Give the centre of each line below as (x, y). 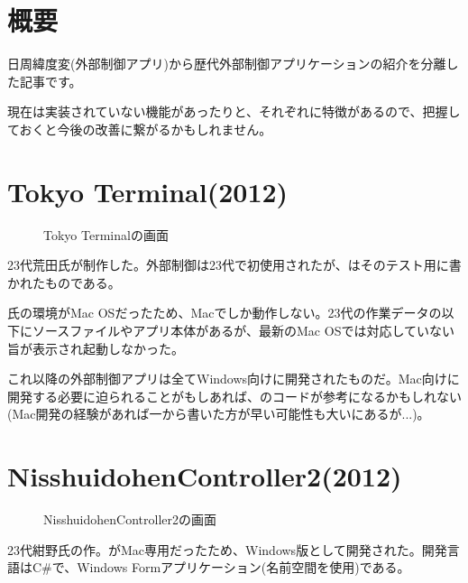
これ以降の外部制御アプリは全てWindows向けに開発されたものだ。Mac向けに (234, 379)
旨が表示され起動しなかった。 (96, 348)
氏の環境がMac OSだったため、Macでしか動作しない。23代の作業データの (225, 313)
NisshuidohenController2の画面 (130, 519)
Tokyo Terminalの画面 (106, 234)
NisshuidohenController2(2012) (205, 476)
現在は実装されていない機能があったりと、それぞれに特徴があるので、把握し (234, 111)
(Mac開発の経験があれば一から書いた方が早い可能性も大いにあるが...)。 (219, 414)
